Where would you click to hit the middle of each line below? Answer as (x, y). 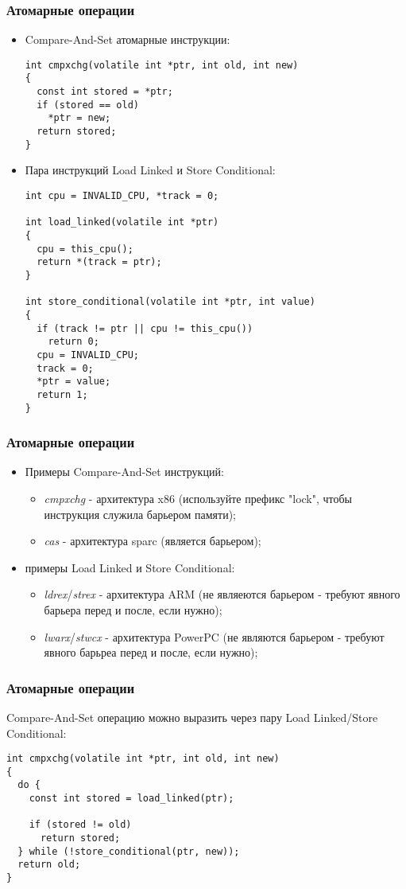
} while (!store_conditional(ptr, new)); (129, 851)
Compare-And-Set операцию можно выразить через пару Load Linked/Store (192, 717)
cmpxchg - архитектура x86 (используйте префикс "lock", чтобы (198, 498)
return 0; (73, 342)
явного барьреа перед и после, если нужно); (151, 652)
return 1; (62, 394)
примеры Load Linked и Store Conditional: (130, 567)
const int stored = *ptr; (105, 92)
